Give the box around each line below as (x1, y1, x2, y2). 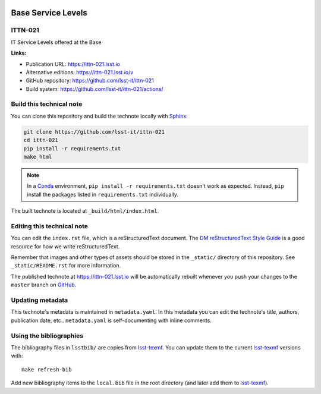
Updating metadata (11, 296, 68, 304)
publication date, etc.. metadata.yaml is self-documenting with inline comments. (11, 317, 212, 324)
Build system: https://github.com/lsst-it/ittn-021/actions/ (26, 85, 163, 92)
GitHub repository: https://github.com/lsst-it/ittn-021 (26, 77, 154, 84)
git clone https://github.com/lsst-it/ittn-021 (23, 128, 165, 135)
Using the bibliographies (11, 332, 83, 340)
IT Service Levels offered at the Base (11, 39, 102, 46)
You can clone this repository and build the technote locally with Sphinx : (11, 112, 188, 119)
